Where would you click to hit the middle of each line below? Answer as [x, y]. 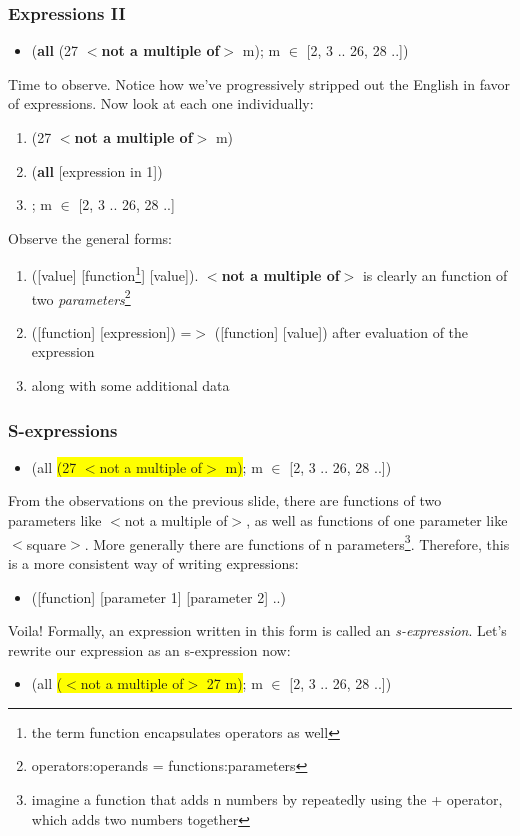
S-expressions [63, 429]
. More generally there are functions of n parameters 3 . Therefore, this [297, 542]
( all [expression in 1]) [97, 170]
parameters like [55, 520]
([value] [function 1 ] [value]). [115, 274]
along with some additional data [130, 385]
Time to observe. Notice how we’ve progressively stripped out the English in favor [259, 83]
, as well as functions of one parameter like [377, 520]
